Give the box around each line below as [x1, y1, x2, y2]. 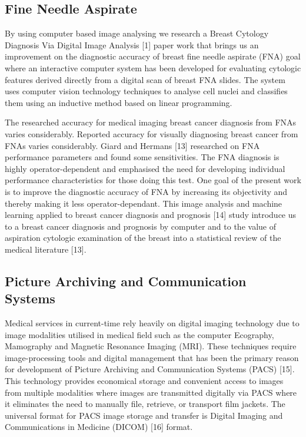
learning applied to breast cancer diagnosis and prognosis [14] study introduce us [5, 208, 297, 221]
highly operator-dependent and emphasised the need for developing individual [5, 162, 285, 174]
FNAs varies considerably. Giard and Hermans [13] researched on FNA [5, 139, 260, 151]
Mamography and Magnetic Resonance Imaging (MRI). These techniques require [5, 340, 297, 352]
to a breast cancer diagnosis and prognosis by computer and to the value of [5, 220, 276, 232]
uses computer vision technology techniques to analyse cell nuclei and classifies [5, 85, 288, 97]
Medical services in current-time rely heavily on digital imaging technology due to [5, 317, 300, 329]
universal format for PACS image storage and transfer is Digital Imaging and [5, 409, 283, 421]
